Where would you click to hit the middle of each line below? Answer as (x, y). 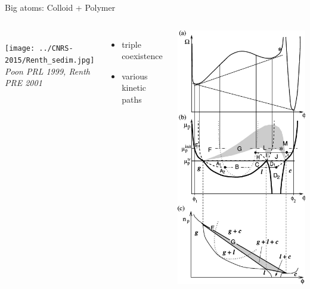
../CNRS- (56, 49)
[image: (20, 49)
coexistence (142, 56)
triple (131, 44)
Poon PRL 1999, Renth (47, 71)
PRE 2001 (24, 83)
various (135, 76)
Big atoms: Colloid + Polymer (60, 7)
